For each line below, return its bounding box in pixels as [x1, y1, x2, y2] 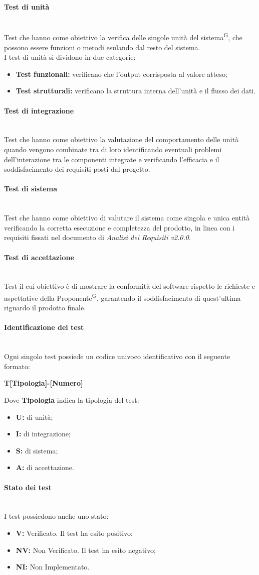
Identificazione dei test [4, 322, 84, 332]
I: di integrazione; [16, 428, 71, 439]
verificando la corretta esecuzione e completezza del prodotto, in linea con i [4, 222, 235, 233]
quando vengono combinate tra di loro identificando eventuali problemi [4, 144, 222, 154]
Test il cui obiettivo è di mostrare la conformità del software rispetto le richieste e [4, 281, 255, 291]
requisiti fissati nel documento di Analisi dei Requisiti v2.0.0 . [4, 232, 191, 243]
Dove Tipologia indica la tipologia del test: [4, 394, 139, 405]
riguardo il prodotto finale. [4, 302, 86, 313]
